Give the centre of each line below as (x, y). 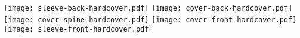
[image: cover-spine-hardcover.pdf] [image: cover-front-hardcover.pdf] (150, 20)
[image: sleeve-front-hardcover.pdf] (78, 30)
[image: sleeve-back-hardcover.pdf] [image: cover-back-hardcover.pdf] (148, 8)
